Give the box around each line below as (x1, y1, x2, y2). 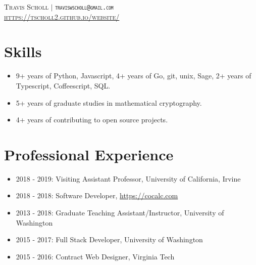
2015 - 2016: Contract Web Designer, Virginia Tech (16, 251, 175, 261)
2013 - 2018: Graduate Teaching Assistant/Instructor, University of (16, 207, 224, 218)
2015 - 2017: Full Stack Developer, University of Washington (16, 234, 203, 245)
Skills (4, 41, 42, 62)
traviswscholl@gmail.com (55, 4, 114, 11)
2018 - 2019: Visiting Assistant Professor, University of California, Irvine (16, 173, 241, 184)
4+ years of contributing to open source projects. (16, 114, 168, 125)
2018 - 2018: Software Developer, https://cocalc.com (16, 190, 178, 201)
